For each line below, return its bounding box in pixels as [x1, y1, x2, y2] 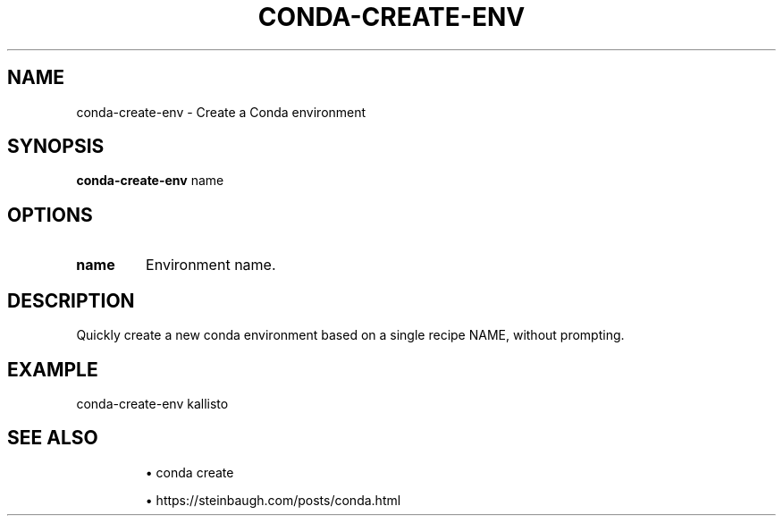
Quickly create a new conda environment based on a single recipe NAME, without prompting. [76, 327, 625, 343]
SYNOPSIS [7, 135, 105, 158]
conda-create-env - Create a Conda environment [76, 104, 366, 120]
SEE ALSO [7, 426, 98, 450]
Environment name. [146, 256, 276, 274]
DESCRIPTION [7, 289, 135, 312]
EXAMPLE [7, 358, 98, 381]
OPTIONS [7, 203, 93, 226]
